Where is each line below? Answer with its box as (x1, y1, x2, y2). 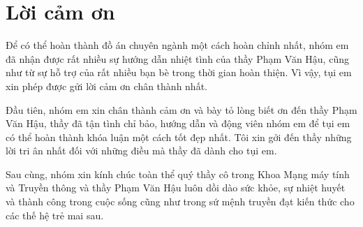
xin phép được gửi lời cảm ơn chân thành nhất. (6, 78, 207, 93)
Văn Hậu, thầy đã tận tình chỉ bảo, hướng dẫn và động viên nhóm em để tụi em (6, 116, 350, 131)
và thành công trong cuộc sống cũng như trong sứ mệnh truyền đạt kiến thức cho (6, 194, 355, 209)
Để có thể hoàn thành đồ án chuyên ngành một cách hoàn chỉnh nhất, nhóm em (6, 38, 349, 52)
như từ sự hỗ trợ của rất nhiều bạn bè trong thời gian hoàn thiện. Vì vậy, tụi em (6, 65, 352, 80)
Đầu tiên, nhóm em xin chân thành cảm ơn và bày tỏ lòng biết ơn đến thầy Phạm (6, 102, 357, 117)
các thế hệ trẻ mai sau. (6, 207, 104, 222)
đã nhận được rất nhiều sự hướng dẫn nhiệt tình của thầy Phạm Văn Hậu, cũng (6, 51, 349, 66)
